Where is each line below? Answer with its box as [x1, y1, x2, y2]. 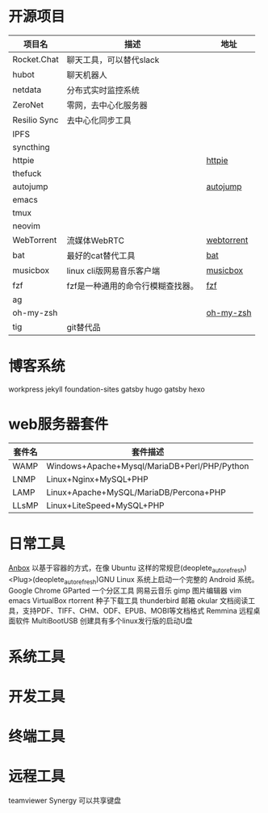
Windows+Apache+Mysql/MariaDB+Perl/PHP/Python [46, 460, 249, 471]
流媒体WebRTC [66, 235, 125, 246]
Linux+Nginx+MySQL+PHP [46, 473, 149, 484]
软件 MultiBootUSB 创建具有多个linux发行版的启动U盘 [15, 616, 193, 626]
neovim [12, 220, 40, 231]
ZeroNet [12, 98, 44, 110]
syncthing [12, 141, 50, 153]
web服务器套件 [8, 415, 109, 434]
